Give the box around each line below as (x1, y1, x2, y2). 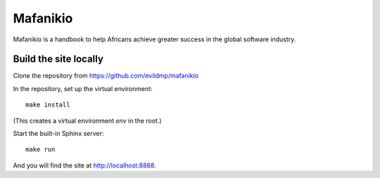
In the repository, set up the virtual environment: (13, 84, 153, 93)
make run (25, 146, 56, 153)
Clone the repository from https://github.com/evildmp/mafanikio (13, 71, 199, 80)
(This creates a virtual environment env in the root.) (13, 116, 162, 125)
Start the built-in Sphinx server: (13, 130, 104, 138)
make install (25, 101, 70, 109)
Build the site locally (13, 53, 103, 65)
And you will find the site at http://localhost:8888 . (13, 161, 156, 170)
